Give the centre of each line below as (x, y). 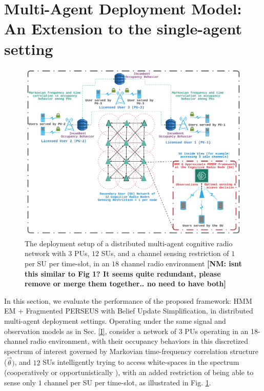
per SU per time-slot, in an (67, 263)
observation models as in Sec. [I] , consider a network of (90, 331)
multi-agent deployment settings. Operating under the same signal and (115, 320)
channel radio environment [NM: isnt (181, 263)
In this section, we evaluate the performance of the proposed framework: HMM (128, 300)
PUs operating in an (217, 331)
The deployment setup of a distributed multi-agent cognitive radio (129, 243)
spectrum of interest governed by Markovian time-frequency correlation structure (131, 351)
